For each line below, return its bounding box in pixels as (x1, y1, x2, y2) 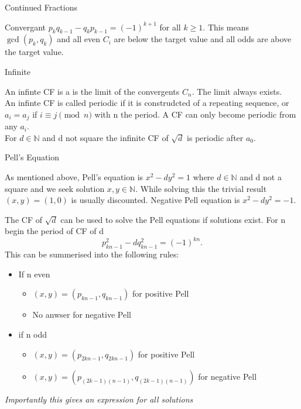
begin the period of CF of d (5, 225, 104, 237)
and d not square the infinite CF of (42, 131, 169, 143)
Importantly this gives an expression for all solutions (5, 393, 193, 405)
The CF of (5, 213, 42, 225)
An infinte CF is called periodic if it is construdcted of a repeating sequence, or (5, 97, 289, 109)
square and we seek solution (5, 182, 105, 194)
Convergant (5, 20, 46, 33)
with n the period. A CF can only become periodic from (94, 108, 296, 120)
